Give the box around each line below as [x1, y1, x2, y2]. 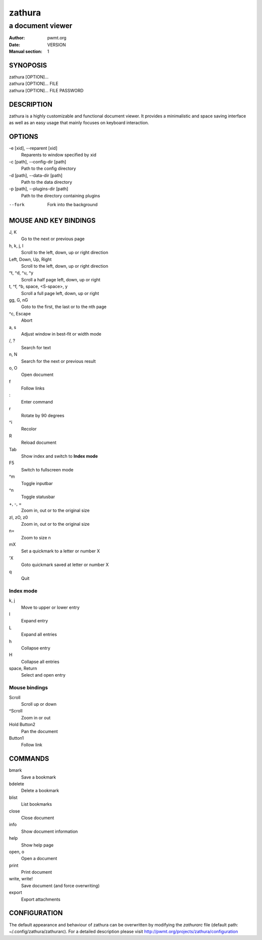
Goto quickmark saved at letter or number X [21, 562, 109, 567]
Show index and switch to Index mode [21, 453, 98, 459]
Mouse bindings [9, 684, 48, 691]
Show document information [21, 828, 78, 834]
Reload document [21, 439, 57, 446]
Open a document [21, 856, 57, 861]
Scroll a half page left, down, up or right [21, 276, 100, 282]
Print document [21, 869, 52, 875]
